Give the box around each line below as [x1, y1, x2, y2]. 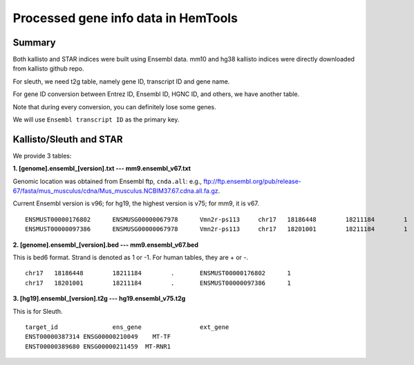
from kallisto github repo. [12, 64, 84, 73]
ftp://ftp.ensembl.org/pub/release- [203, 177, 302, 185]
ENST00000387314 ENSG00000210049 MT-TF [25, 333, 171, 341]
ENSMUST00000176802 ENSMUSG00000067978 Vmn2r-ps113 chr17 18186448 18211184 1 [25, 215, 408, 223]
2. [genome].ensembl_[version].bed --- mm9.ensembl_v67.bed [12, 241, 199, 249]
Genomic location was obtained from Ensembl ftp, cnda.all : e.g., [12, 177, 202, 185]
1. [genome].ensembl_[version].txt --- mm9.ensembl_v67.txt [12, 165, 191, 173]
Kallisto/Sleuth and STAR [12, 133, 124, 145]
